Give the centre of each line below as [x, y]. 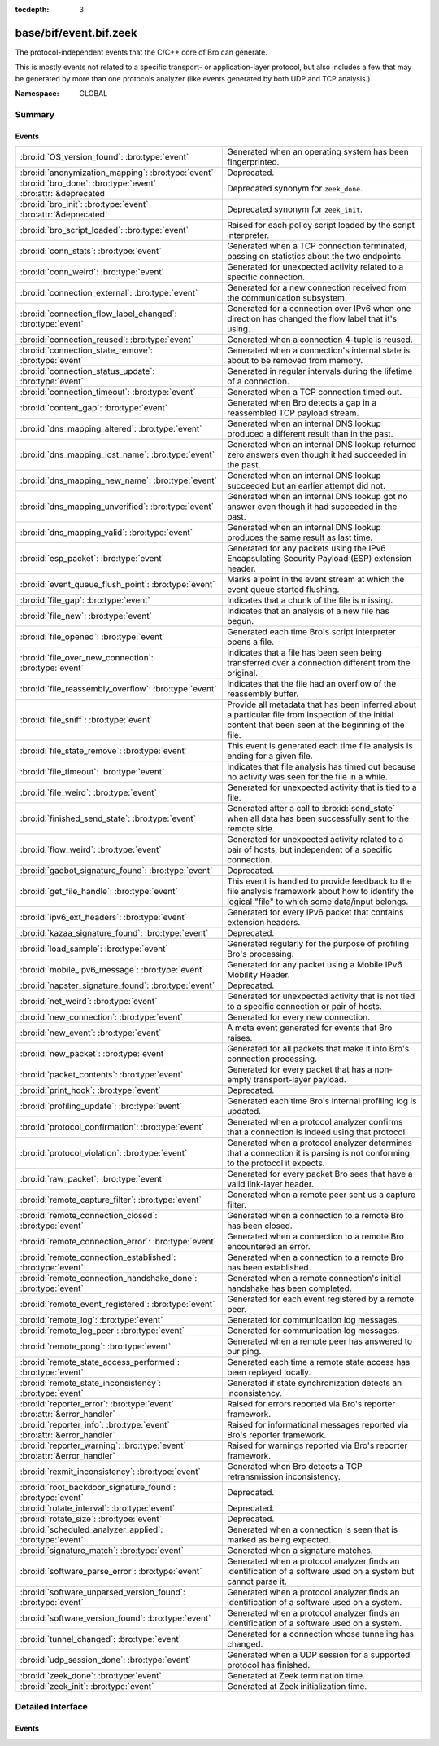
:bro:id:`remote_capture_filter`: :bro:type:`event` [111, 1200]
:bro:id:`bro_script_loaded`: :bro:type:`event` [104, 230]
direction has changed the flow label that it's [312, 319]
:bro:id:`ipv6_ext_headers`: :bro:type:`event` [103, 918]
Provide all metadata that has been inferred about [322, 704]
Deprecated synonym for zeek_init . [295, 209]
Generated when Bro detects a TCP [294, 1467]
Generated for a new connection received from [316, 287]
